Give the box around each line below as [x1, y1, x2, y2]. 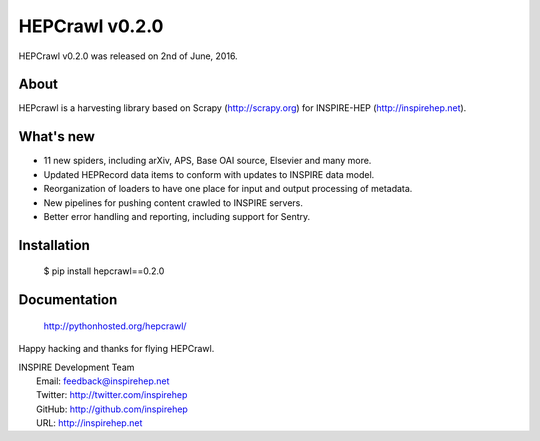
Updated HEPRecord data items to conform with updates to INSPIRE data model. [43, 168, 375, 180]
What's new [18, 128, 95, 145]
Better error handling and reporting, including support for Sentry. [43, 210, 311, 222]
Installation [18, 236, 90, 254]
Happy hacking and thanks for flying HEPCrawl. [18, 343, 215, 355]
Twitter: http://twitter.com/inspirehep [36, 389, 188, 401]
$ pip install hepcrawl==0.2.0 [43, 265, 165, 277]
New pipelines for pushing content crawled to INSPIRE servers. [43, 196, 304, 209]
